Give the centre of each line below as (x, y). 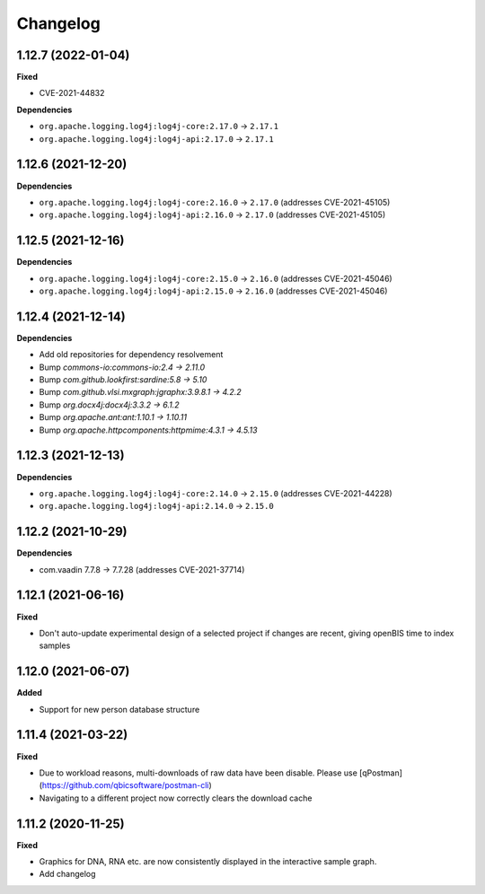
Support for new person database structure (119, 709)
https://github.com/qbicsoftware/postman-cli (125, 785)
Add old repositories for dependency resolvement (131, 355)
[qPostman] (381, 773)
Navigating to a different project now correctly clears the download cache (176, 798)
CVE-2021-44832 (72, 93)
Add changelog (67, 874)
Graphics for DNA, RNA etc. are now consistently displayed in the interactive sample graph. (208, 861)
